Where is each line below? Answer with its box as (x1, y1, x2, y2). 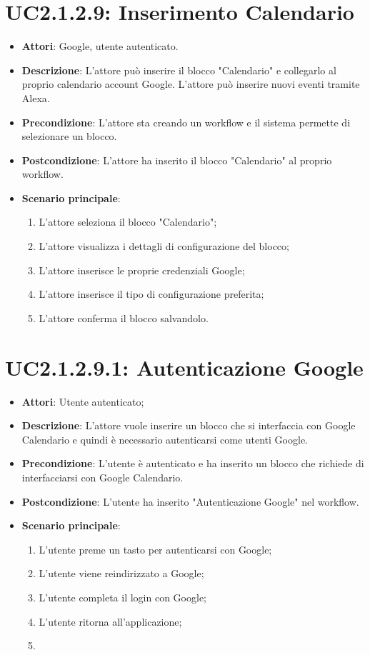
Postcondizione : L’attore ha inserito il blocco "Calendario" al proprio (21, 152, 332, 167)
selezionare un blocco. (21, 129, 117, 144)
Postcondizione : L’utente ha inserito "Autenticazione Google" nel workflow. (21, 494, 359, 509)
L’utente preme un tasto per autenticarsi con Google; (39, 541, 272, 556)
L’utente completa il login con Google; (39, 589, 206, 604)
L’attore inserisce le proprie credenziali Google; (39, 262, 245, 277)
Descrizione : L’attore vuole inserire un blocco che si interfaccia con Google (21, 418, 356, 433)
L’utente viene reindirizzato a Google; (39, 566, 204, 581)
